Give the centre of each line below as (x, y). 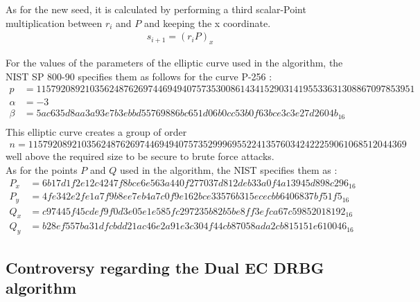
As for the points (42, 170)
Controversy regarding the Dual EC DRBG (165, 267)
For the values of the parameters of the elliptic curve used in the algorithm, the (174, 63)
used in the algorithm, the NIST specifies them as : (228, 170)
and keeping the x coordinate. (207, 23)
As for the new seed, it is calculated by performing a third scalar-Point (156, 9)
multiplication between (54, 23)
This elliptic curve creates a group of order (96, 131)
